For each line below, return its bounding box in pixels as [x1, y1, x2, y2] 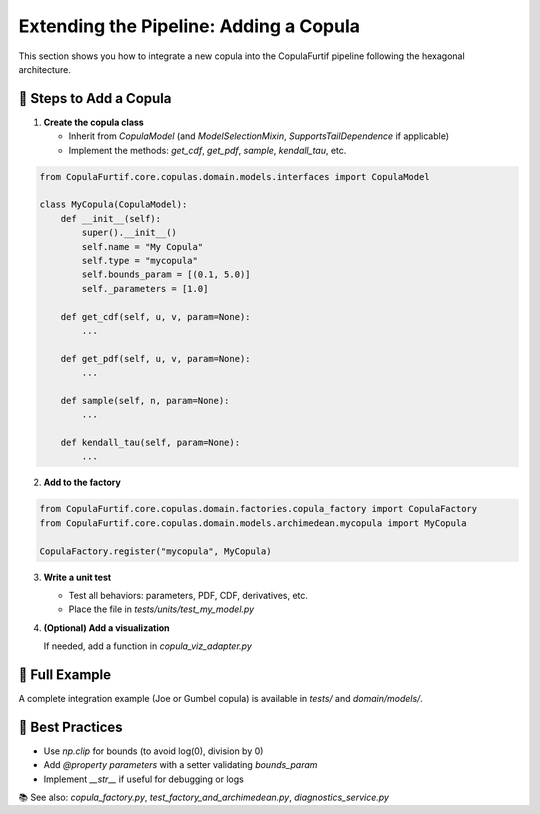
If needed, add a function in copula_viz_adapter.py [43, 640, 252, 652]
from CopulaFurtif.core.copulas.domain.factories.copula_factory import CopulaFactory [39, 503, 478, 515]
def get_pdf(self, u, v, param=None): [60, 353, 251, 364]
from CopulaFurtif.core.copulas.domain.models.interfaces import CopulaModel [39, 171, 430, 182]
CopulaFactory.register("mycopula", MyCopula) [39, 545, 272, 557]
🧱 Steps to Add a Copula [18, 90, 172, 107]
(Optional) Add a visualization [43, 621, 170, 634]
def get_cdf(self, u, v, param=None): [60, 311, 251, 322]
